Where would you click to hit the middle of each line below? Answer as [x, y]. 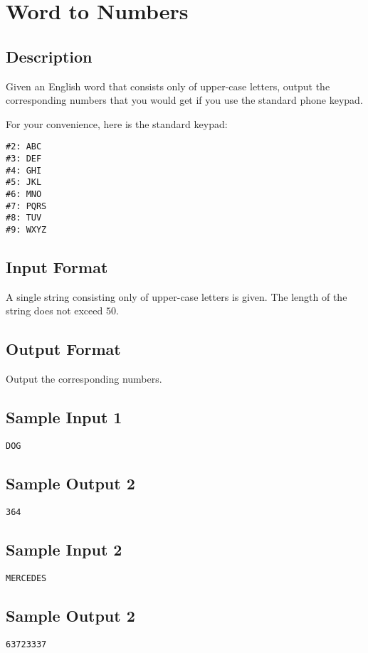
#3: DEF [24, 159]
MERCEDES [26, 578]
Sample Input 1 [64, 417]
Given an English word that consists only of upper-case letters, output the [168, 86]
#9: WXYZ [26, 229]
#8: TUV [24, 218]
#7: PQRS [26, 206]
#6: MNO [24, 194]
